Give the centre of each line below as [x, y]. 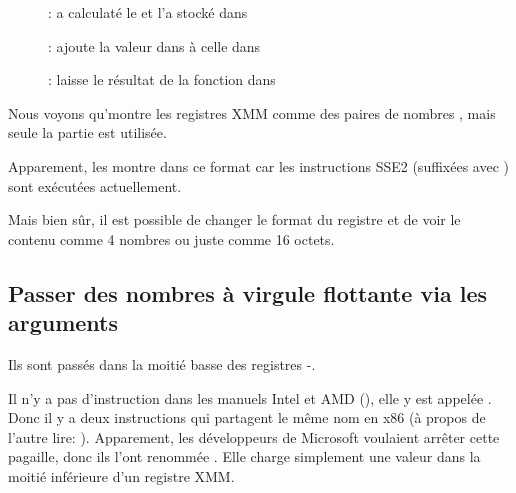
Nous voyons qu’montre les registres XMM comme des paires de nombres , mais [252, 112]
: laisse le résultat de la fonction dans [162, 79]
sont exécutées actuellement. [95, 185]
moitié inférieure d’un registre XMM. [121, 475]
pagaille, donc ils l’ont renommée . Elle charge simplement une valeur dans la [244, 456]
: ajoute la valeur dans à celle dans [154, 45]
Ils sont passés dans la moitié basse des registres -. [162, 363]
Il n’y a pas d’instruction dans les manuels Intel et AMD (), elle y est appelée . [250, 397]
